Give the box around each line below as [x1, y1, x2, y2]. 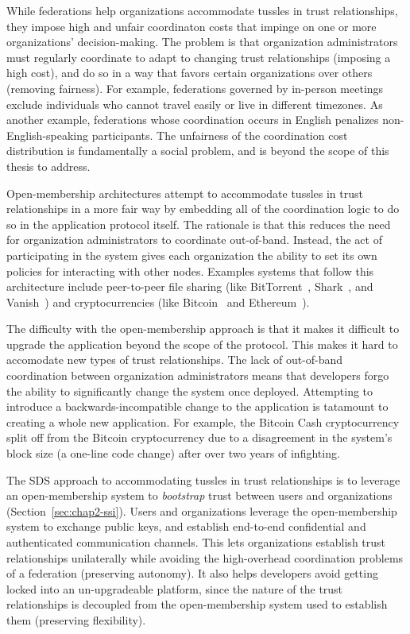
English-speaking [6, 126, 89, 143]
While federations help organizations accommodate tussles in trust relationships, [6, 2, 398, 18]
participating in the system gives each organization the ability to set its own [6, 246, 377, 263]
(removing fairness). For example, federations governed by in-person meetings [6, 79, 384, 96]
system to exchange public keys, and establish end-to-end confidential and [6, 518, 366, 535]
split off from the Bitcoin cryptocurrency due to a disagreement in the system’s [6, 429, 393, 446]
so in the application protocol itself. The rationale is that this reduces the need [6, 215, 391, 232]
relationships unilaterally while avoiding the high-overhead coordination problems [6, 549, 404, 566]
